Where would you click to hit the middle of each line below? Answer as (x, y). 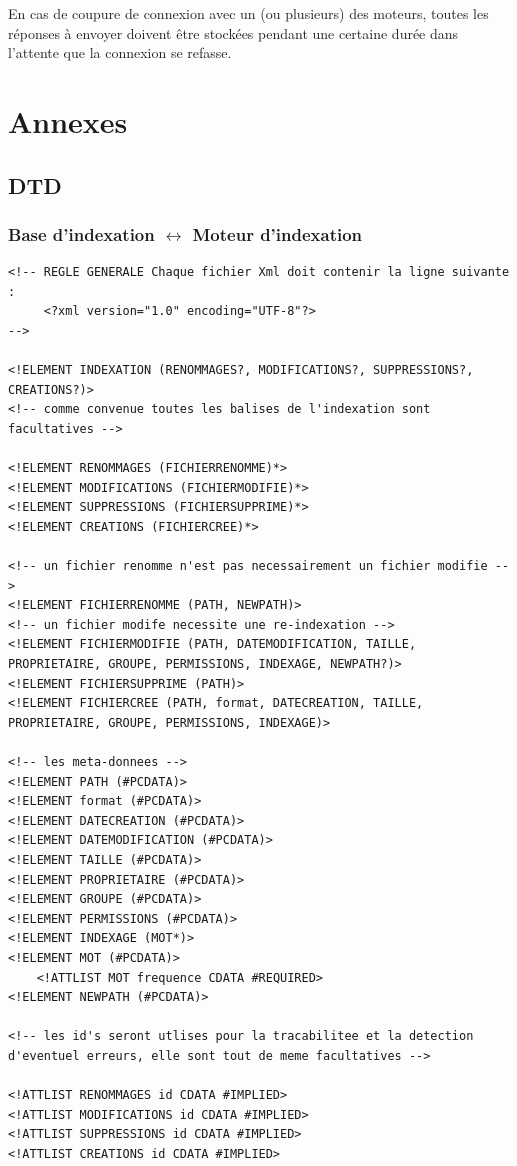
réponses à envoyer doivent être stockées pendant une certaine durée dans (233, 32)
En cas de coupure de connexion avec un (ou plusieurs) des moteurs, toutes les (248, 13)
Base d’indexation (81, 233)
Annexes (68, 120)
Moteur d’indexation (277, 233)
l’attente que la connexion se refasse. (120, 52)
